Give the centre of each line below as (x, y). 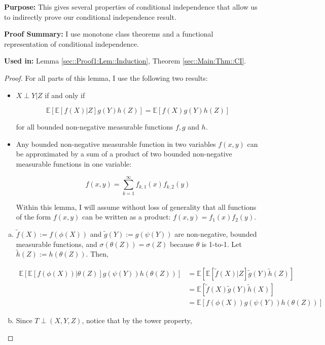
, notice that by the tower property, (137, 320)
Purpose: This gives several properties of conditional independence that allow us (131, 7)
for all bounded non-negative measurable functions (95, 127)
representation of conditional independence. (71, 43)
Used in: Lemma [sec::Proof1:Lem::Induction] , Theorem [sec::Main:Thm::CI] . (125, 61)
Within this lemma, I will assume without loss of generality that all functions (136, 207)
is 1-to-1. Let (222, 244)
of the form (33, 217)
